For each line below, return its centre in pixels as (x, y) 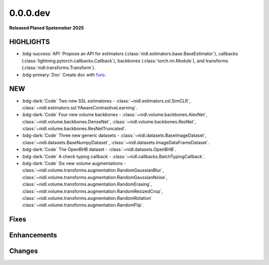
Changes (24, 251)
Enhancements (33, 235)
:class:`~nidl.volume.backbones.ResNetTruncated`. (74, 129)
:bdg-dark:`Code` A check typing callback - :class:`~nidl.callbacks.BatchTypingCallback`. (113, 156)
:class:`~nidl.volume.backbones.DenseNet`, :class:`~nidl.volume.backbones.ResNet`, (109, 121)
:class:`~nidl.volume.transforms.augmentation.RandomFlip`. (83, 205)
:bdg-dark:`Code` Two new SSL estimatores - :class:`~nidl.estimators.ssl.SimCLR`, (106, 101)
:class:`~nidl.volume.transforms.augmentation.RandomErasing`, (87, 184)
